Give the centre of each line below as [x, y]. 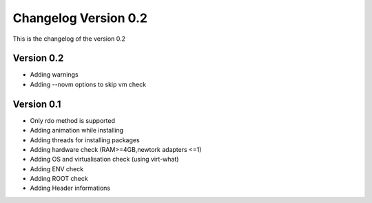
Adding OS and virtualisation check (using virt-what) [104, 159]
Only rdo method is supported [72, 120]
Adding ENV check [57, 168]
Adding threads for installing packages [85, 140]
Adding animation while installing [77, 130]
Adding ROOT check [59, 179]
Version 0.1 [37, 104]
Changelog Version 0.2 [80, 18]
